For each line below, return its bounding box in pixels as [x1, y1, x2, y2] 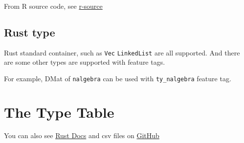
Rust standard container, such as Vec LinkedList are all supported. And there [4, 47, 240, 57]
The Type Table [4, 102, 114, 122]
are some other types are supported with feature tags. [4, 57, 165, 67]
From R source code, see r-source [4, 1, 103, 11]
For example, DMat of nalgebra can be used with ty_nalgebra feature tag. [4, 73, 231, 84]
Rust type [4, 24, 55, 39]
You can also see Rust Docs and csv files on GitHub [4, 130, 159, 140]
